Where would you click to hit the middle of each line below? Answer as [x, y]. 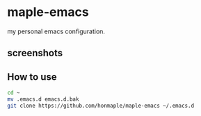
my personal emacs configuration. [56, 31]
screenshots [35, 53]
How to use [32, 77]
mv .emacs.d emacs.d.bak [43, 99]
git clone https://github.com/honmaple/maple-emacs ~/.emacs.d [101, 106]
